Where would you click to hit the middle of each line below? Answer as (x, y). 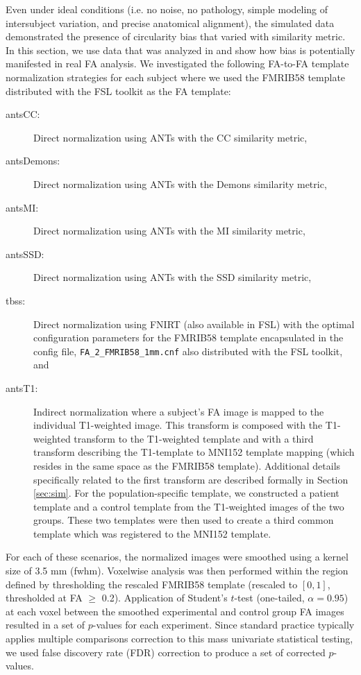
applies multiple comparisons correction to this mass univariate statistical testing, (179, 639)
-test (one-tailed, (269, 598)
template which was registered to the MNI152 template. (152, 533)
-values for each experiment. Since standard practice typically (224, 625)
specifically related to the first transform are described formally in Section (191, 479)
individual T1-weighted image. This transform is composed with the (178, 425)
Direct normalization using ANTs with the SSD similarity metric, (173, 277)
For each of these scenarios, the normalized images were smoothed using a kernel (177, 557)
